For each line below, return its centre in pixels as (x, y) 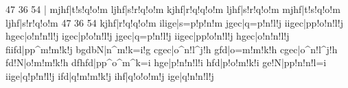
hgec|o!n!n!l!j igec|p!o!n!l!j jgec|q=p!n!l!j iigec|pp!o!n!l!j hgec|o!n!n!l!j (148, 36)
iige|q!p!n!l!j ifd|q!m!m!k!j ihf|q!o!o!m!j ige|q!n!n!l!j (110, 75)
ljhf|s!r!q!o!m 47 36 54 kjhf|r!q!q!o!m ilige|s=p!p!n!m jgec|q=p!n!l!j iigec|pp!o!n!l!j (174, 22)
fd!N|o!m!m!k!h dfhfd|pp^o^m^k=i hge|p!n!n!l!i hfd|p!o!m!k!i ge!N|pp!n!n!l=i (166, 62)
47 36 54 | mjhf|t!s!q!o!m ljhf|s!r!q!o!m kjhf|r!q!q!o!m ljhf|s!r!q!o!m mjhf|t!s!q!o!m (173, 9)
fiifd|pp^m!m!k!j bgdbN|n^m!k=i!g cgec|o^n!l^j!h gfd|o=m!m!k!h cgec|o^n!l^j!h (172, 49)
